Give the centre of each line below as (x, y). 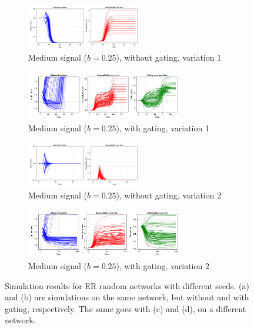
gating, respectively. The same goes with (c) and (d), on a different (126, 308)
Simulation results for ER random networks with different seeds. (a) (127, 285)
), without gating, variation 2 (169, 195)
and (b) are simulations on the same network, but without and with (127, 297)
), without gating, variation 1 (169, 57)
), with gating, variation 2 (163, 266)
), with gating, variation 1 (163, 128)
